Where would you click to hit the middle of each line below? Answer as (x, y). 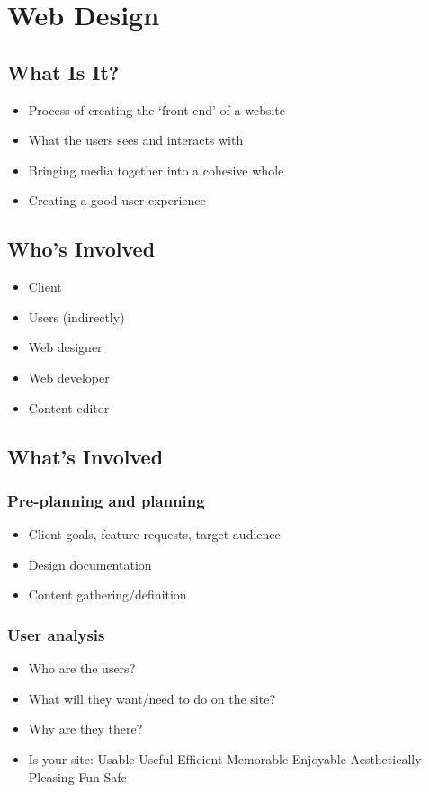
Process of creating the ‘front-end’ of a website (156, 109)
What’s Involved (85, 456)
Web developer (69, 377)
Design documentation (90, 564)
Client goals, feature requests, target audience (154, 534)
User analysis (56, 634)
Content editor (69, 407)
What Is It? (63, 72)
